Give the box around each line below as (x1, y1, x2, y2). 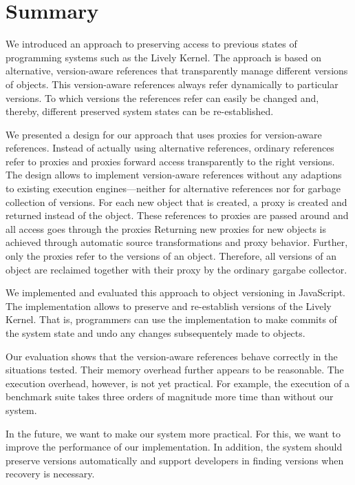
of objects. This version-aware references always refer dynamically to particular (6, 76, 338, 91)
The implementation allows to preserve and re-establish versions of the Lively (6, 298, 332, 313)
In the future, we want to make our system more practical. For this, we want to (6, 426, 341, 440)
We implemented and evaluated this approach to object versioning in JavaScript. (6, 285, 345, 300)
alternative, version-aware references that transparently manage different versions (6, 63, 348, 78)
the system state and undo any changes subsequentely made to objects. (6, 326, 305, 340)
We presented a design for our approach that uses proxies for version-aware (6, 127, 322, 141)
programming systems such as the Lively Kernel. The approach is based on (6, 50, 321, 64)
